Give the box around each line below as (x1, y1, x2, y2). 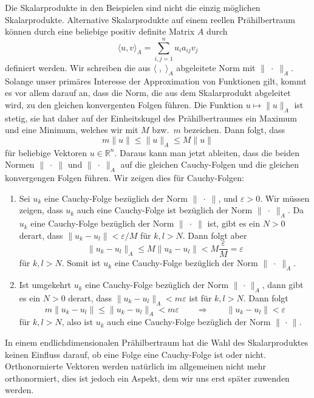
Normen (5, 158, 35, 171)
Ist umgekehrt (19, 278, 72, 291)
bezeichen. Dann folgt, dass (183, 123, 285, 136)
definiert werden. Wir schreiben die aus (5, 61, 151, 74)
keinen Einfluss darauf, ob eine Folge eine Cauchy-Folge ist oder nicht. (5, 348, 266, 360)
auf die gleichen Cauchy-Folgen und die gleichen (120, 158, 299, 171)
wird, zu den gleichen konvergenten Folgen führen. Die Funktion (5, 98, 243, 111)
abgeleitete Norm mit (176, 61, 256, 74)
